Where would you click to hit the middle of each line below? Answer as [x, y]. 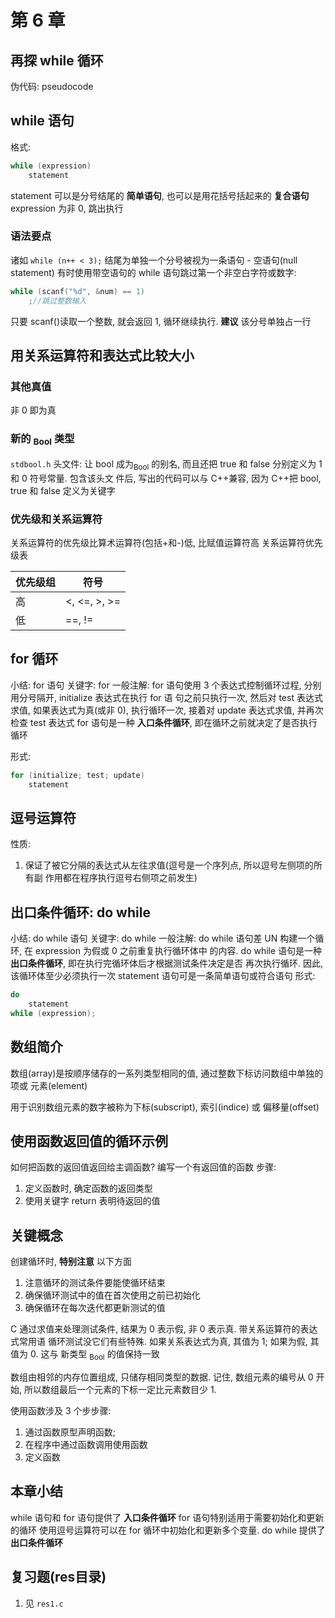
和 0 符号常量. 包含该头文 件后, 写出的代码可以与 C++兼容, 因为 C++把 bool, [166, 478]
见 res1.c [44, 1603]
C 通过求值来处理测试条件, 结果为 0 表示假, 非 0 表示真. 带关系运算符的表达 [164, 1329]
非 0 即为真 [33, 410]
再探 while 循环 [57, 60]
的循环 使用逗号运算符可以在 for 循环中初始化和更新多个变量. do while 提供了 [168, 1530]
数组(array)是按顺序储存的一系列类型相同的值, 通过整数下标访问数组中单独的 [167, 1073]
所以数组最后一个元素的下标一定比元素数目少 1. [120, 1389]
